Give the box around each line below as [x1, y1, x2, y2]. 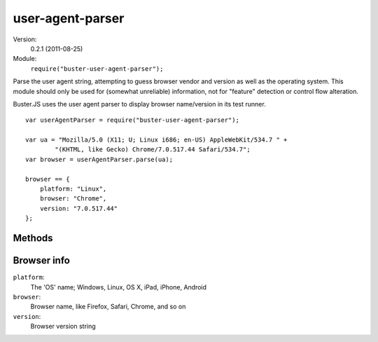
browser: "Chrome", [39, 195, 107, 203]
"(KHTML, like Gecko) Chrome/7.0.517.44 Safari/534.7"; [55, 146, 251, 153]
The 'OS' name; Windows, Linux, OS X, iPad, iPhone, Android [30, 282, 206, 291]
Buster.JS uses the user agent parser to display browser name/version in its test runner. [13, 100, 266, 108]
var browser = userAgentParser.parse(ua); [25, 155, 174, 163]
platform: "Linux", [39, 185, 107, 193]
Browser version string [30, 322, 96, 331]
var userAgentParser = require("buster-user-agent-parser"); [25, 116, 239, 124]
